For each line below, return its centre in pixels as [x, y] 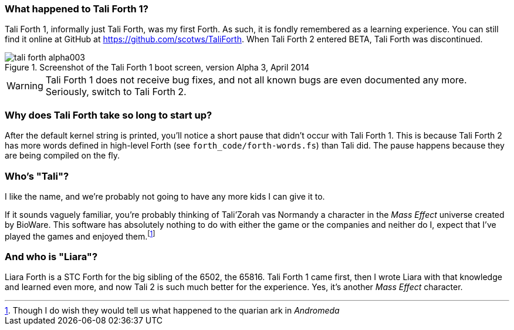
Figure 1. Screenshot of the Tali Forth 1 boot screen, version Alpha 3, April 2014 [157, 68]
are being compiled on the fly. [62, 156]
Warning [25, 86]
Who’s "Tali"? [37, 176]
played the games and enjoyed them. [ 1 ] [80, 235]
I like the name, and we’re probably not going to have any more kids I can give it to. [165, 196]
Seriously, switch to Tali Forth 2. [116, 92]
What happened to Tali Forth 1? [77, 9]
